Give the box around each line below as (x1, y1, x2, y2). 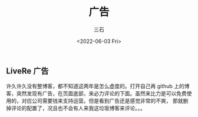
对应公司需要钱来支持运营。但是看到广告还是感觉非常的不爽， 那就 (21, 98, 183, 105)
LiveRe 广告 (6, 66, 49, 76)
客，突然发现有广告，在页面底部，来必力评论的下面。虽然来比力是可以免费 (6, 90, 187, 97)
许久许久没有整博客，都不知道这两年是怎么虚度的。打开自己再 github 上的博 (6, 83, 190, 90)
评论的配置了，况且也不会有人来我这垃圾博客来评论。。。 (11, 105, 146, 112)
